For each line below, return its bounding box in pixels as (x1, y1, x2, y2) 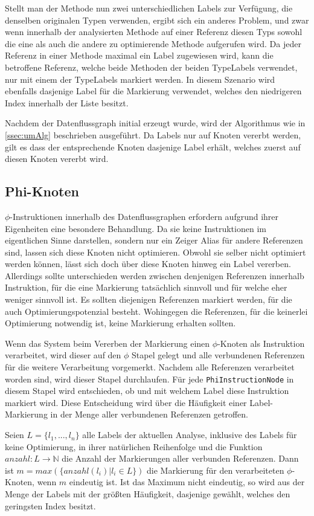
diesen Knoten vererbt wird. (5, 152, 109, 165)
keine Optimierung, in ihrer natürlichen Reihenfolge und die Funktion (5, 440, 263, 453)
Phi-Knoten (5, 182, 79, 201)
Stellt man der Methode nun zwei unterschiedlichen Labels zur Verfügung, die (5, 2, 293, 14)
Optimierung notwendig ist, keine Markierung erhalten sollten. (5, 317, 236, 329)
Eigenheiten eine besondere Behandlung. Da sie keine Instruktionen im (5, 222, 266, 234)
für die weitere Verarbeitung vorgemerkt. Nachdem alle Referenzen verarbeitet (5, 361, 295, 373)
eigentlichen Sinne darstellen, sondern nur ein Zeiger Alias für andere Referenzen (5, 234, 303, 247)
